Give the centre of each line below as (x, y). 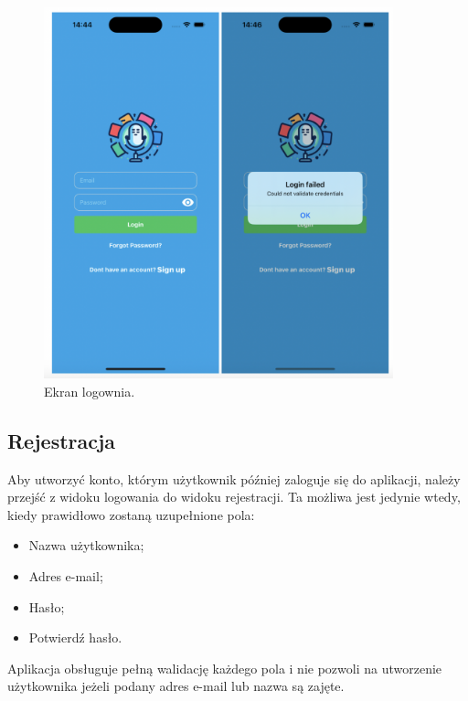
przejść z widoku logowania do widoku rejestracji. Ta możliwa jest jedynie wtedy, (234, 497)
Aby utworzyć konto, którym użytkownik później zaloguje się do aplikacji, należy (234, 478)
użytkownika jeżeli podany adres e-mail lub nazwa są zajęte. (176, 686)
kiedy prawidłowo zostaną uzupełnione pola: (131, 514)
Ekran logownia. (90, 391)
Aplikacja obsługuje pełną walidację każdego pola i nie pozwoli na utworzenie (225, 668)
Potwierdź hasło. (75, 637)
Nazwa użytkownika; (86, 545)
